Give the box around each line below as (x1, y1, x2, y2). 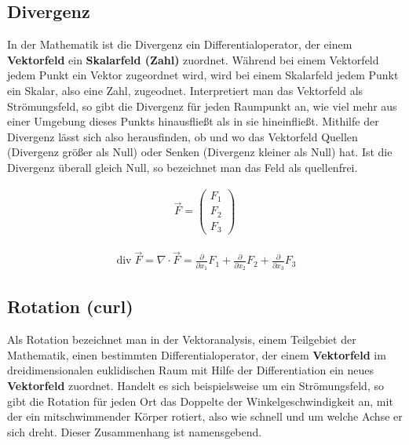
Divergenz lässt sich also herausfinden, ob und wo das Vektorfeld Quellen (7, 128, 358, 144)
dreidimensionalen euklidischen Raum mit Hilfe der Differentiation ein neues (7, 362, 374, 378)
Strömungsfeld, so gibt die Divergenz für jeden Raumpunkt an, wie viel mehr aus (7, 97, 397, 114)
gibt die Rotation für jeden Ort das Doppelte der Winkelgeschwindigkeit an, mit (7, 392, 393, 409)
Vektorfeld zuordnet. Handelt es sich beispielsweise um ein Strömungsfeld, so (7, 378, 384, 394)
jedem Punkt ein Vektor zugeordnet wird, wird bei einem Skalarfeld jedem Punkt (7, 67, 399, 83)
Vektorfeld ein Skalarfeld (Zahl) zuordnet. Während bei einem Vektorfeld (7, 51, 379, 67)
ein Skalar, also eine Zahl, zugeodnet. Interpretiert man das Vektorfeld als (7, 82, 363, 98)
